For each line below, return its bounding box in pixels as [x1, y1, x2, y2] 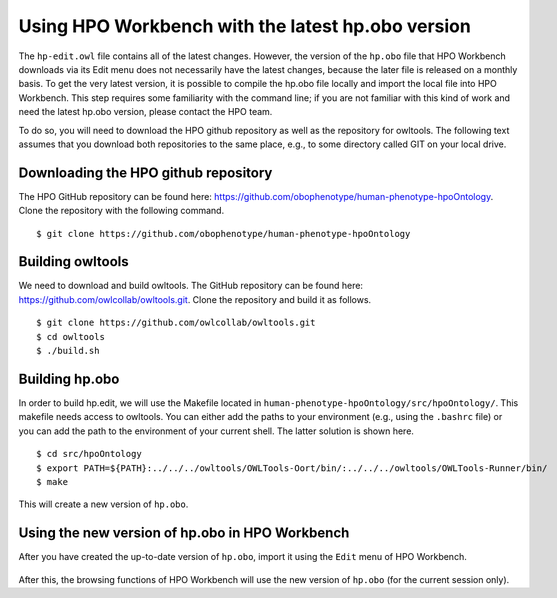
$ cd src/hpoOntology [36, 448, 142, 460]
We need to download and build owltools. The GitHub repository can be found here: [18, 280, 364, 292]
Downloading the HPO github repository [18, 164, 273, 181]
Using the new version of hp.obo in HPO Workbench [18, 525, 350, 542]
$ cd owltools [36, 331, 105, 342]
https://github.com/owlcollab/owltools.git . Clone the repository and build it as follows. [18, 293, 372, 305]
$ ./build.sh [36, 345, 100, 357]
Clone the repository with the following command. [18, 205, 225, 217]
